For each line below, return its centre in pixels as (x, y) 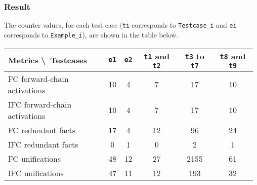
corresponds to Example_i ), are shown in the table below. (91, 34)
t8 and (233, 56)
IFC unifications (36, 173)
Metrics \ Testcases (47, 60)
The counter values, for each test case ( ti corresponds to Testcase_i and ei (120, 25)
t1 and (157, 56)
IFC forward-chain (40, 104)
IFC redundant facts (43, 144)
